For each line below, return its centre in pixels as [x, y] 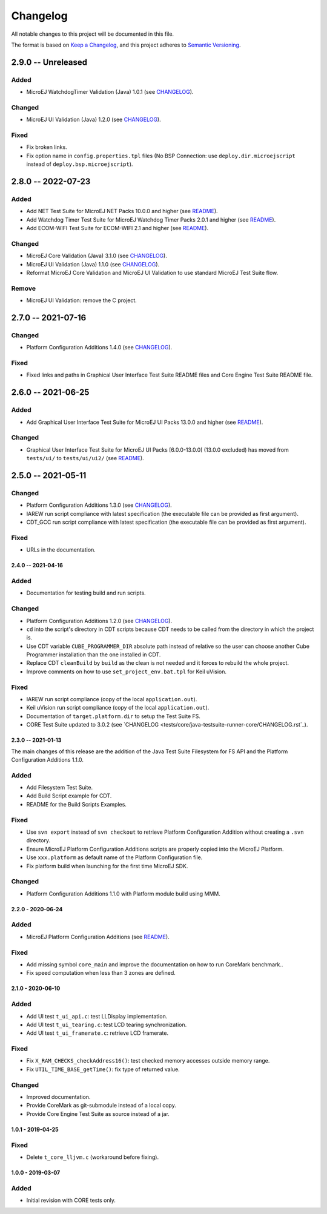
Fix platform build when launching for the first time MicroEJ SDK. [107, 866]
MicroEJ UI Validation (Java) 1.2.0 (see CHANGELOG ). [94, 120]
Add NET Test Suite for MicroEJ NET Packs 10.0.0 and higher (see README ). [122, 211]
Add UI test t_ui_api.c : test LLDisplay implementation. [97, 1016]
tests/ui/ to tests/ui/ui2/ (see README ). [85, 458]
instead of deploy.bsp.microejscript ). [80, 164]
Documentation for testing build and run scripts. [86, 593]
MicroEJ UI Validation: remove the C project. [82, 300]
